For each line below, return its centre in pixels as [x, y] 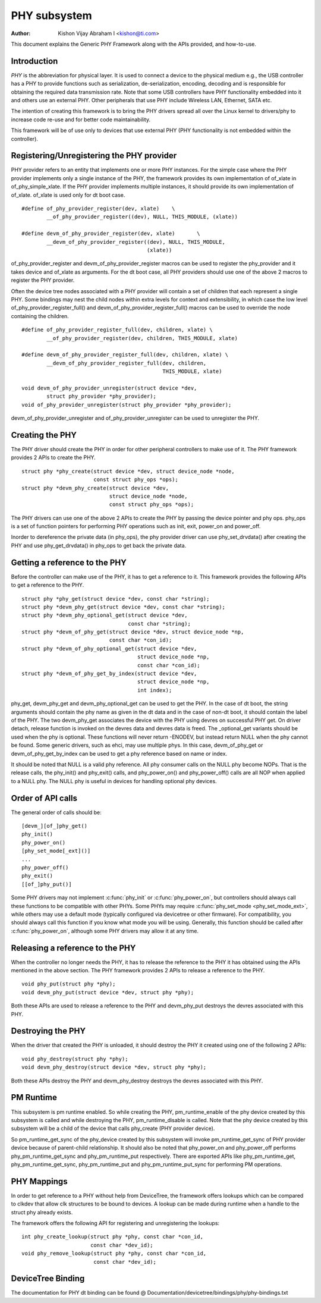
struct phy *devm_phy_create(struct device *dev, [95, 488]
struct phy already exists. [42, 1212]
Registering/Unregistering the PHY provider [94, 156]
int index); [155, 690]
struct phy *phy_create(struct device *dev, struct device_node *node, [128, 471]
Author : [21, 33]
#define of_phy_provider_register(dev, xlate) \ [98, 209]
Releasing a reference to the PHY [73, 948]
